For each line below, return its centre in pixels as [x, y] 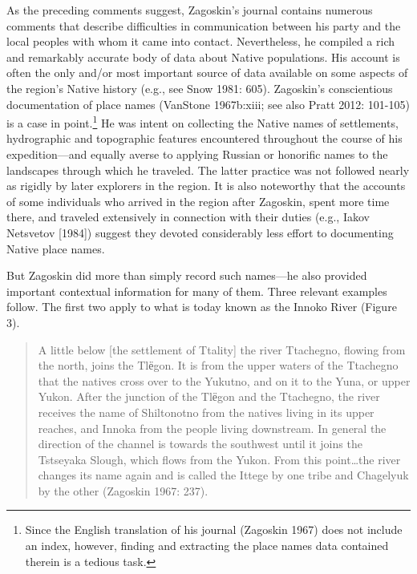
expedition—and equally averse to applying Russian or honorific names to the [197, 154]
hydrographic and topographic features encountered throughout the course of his [204, 138]
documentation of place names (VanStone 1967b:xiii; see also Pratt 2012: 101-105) [208, 104]
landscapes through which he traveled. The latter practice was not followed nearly [208, 170]
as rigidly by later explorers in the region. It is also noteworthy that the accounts [206, 186]
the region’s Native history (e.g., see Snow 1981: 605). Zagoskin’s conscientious [200, 88]
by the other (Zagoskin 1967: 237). [123, 490]
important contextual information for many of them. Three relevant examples [197, 291]
